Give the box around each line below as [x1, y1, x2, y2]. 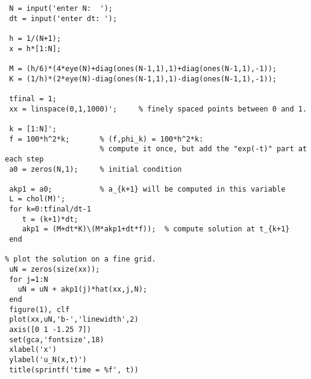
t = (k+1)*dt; [22, 215, 78, 224]
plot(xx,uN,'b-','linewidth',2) [9, 315, 139, 324]
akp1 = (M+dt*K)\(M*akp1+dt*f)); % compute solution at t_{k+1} [22, 225, 290, 234]
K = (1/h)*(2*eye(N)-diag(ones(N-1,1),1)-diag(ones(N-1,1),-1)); [9, 74, 277, 83]
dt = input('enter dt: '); [9, 14, 118, 23]
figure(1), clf [9, 305, 70, 314]
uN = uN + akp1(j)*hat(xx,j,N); [17, 285, 148, 294]
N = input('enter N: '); [9, 4, 113, 13]
